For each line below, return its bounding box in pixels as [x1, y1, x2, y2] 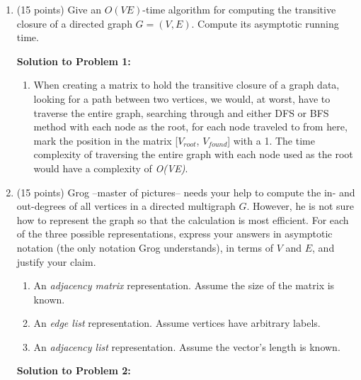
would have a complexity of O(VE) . [33, 160, 188, 175]
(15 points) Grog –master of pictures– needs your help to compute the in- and [16, 184, 355, 199]
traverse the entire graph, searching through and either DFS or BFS [33, 105, 329, 120]
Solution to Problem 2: [16, 363, 131, 378]
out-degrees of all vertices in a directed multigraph [16, 199, 236, 213]
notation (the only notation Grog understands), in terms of [16, 240, 273, 255]
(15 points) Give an [16, 2, 101, 16]
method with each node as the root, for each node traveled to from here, [33, 119, 348, 134]
